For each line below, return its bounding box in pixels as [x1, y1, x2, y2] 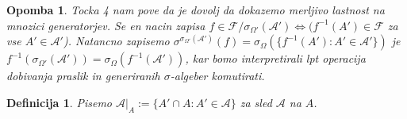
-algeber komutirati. [170, 67, 265, 84]
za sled [240, 94, 272, 110]
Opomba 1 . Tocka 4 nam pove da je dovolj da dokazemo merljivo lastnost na [6, 2, 385, 17]
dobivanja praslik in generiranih [6, 67, 160, 84]
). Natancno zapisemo [63, 33, 170, 49]
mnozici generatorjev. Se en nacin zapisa [6, 17, 205, 33]
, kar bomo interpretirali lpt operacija [185, 50, 366, 67]
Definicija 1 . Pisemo [6, 94, 112, 110]
